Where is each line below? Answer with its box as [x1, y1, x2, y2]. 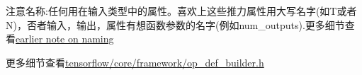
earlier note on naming [16, 31, 114, 46]
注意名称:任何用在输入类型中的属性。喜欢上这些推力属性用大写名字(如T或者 [6, 4, 357, 18]
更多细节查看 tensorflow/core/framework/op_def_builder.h [6, 54, 264, 69]
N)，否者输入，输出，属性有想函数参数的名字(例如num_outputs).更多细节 [6, 17, 345, 32]
